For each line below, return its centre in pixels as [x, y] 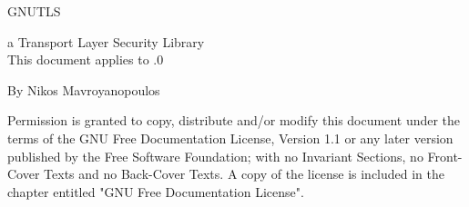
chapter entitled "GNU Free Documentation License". [156, 191]
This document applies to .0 [86, 59]
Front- [445, 156]
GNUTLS [34, 11]
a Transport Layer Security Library [106, 41]
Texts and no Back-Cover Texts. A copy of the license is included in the [245, 174]
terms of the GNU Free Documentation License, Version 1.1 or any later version [230, 138]
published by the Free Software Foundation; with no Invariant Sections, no [215, 156]
